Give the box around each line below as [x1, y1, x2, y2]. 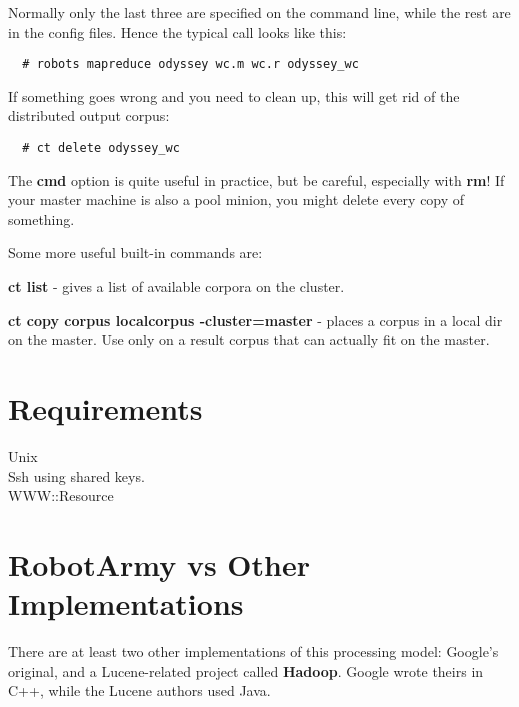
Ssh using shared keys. [8, 465, 145, 486]
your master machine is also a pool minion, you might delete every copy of [8, 189, 465, 210]
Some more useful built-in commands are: [8, 242, 263, 263]
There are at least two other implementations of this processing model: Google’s [8, 641, 499, 662]
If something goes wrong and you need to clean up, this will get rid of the [8, 85, 460, 106]
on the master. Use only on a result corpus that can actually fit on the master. [8, 329, 490, 350]
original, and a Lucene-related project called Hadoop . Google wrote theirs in [8, 660, 484, 681]
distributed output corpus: [8, 105, 170, 126]
